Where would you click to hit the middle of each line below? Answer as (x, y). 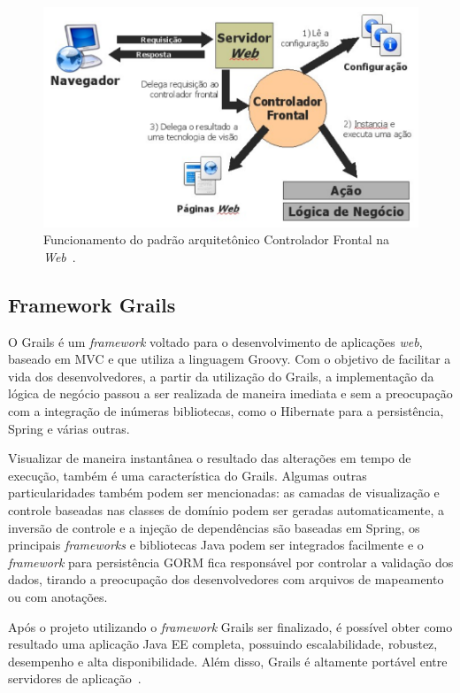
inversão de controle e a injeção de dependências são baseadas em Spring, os (214, 527)
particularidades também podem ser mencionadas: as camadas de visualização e (224, 493)
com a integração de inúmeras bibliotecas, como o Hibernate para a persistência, (226, 411)
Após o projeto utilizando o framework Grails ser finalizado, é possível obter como (230, 626)
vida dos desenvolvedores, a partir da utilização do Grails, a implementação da (221, 376)
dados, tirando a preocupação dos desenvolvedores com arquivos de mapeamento (226, 579)
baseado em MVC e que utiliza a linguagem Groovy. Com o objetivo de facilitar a (230, 359)
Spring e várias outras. (69, 428)
